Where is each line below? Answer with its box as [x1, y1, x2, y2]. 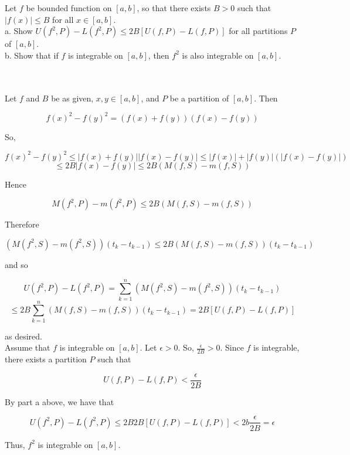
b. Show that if [5, 49, 59, 61]
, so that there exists [137, 2, 211, 13]
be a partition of [169, 91, 229, 104]
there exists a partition [5, 353, 87, 365]
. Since [220, 341, 244, 354]
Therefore [5, 218, 39, 230]
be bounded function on [26, 2, 112, 13]
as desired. [5, 330, 42, 342]
